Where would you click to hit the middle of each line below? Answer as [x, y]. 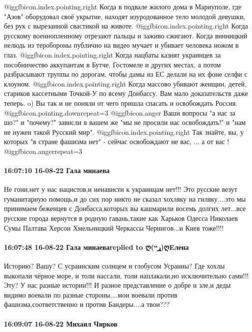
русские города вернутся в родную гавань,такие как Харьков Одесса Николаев [121, 218]
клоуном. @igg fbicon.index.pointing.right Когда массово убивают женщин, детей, [125, 83]
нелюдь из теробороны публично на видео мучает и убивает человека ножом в [121, 45]
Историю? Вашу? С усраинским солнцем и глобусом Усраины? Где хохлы [114, 266]
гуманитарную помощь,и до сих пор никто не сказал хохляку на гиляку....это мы [125, 198]
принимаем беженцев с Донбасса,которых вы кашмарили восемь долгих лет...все [125, 208]
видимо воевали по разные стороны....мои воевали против [91, 294]
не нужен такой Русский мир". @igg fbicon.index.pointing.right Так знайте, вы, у [124, 132]
